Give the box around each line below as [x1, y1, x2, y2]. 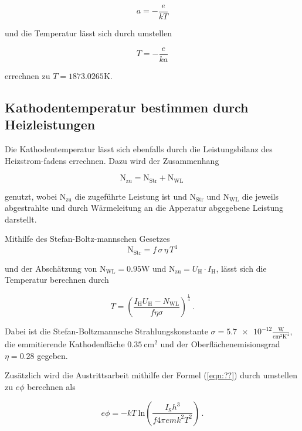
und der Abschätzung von [5, 262, 97, 274]
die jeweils [242, 190, 279, 202]
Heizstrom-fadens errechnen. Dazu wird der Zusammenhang [5, 154, 219, 166]
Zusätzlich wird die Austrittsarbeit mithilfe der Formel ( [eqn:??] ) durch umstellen [5, 369, 297, 381]
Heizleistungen [5, 115, 96, 134]
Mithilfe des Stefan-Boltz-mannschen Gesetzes [5, 232, 170, 245]
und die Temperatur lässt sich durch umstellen [5, 27, 172, 39]
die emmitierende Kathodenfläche [5, 338, 125, 350]
